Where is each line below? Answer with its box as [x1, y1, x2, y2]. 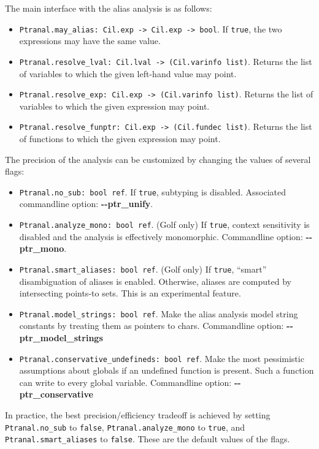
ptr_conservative [19, 388, 93, 401]
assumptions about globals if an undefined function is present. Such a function [19, 364, 314, 377]
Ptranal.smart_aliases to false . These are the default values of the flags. [5, 432, 290, 445]
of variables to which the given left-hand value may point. [19, 67, 237, 80]
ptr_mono [19, 242, 64, 255]
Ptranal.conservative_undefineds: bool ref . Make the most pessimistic [19, 352, 304, 364]
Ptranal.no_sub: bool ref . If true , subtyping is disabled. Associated [19, 185, 286, 198]
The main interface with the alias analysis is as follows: [5, 2, 212, 14]
